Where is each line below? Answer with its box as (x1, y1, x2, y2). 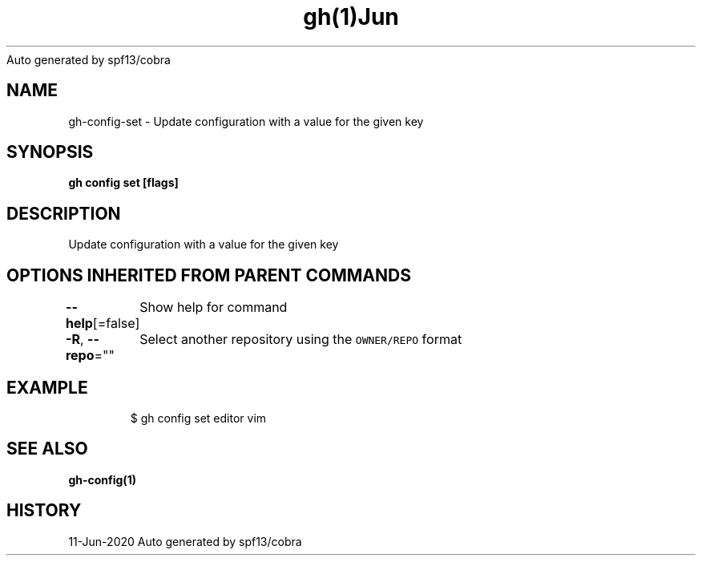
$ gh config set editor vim (130, 410, 267, 425)
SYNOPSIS (6, 142, 94, 163)
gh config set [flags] (68, 176, 179, 190)
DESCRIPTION (6, 203, 121, 224)
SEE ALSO (6, 439, 88, 459)
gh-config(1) (68, 472, 136, 487)
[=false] (92, 315, 140, 332)
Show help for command (139, 299, 288, 316)
